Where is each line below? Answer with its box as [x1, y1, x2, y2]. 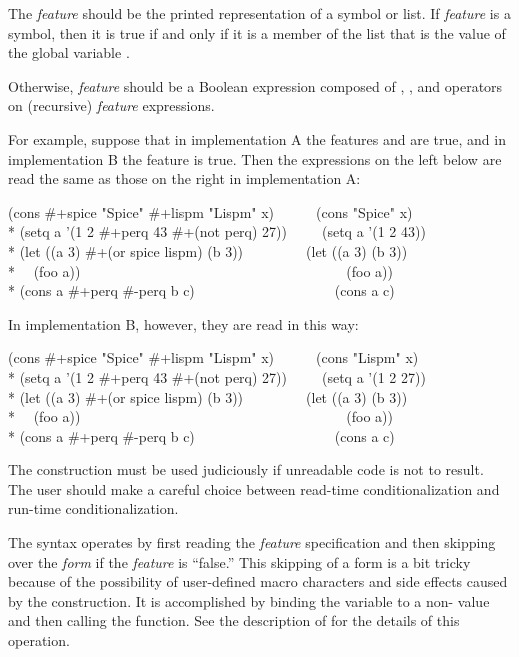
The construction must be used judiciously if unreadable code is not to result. [8, 459, 484, 480]
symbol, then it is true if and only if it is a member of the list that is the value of [8, 22, 506, 43]
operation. [8, 630, 70, 651]
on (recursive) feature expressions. [8, 95, 215, 116]
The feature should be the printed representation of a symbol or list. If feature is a [8, 3, 511, 23]
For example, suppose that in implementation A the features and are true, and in [8, 128, 506, 149]
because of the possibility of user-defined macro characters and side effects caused [8, 571, 508, 592]
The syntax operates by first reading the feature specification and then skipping [8, 532, 496, 553]
